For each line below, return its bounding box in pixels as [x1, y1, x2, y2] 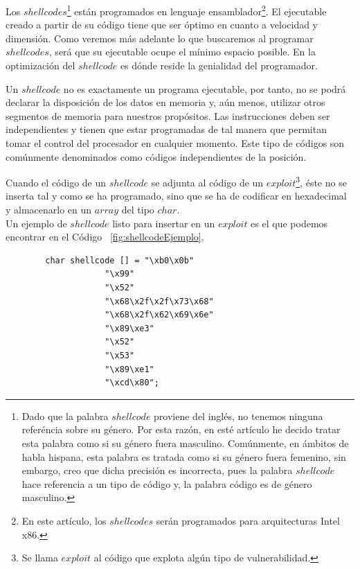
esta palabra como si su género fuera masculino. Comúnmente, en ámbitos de [21, 435, 349, 450]
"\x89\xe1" [105, 364, 154, 374]
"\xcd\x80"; [105, 378, 159, 388]
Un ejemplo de [6, 216, 67, 230]
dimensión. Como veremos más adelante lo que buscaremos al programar [6, 30, 314, 45]
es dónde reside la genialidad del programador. [120, 58, 318, 73]
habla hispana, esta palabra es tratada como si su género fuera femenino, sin [21, 449, 346, 464]
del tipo [121, 202, 154, 217]
